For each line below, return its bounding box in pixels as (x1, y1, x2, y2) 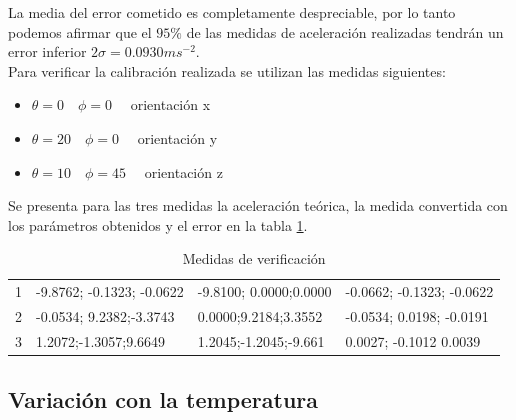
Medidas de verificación (182, 248, 326, 269)
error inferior (8, 41, 87, 62)
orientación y (137, 127, 218, 148)
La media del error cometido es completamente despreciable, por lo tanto (8, 2, 456, 22)
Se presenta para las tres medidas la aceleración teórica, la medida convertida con (8, 195, 508, 216)
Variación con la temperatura (8, 384, 319, 415)
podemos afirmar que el (8, 21, 152, 42)
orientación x (130, 94, 211, 115)
